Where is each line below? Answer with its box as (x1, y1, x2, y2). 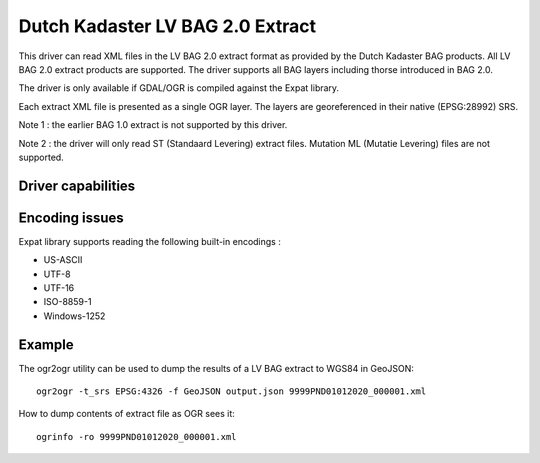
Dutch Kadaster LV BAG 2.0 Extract (18, 15, 317, 37)
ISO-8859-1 (43, 296, 92, 308)
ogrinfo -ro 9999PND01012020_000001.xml (36, 431, 237, 442)
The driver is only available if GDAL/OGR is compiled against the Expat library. (18, 82, 340, 94)
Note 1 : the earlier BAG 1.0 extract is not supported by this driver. (18, 119, 288, 131)
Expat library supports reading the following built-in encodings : (18, 235, 282, 247)
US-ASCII (43, 254, 83, 266)
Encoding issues (18, 209, 124, 226)
